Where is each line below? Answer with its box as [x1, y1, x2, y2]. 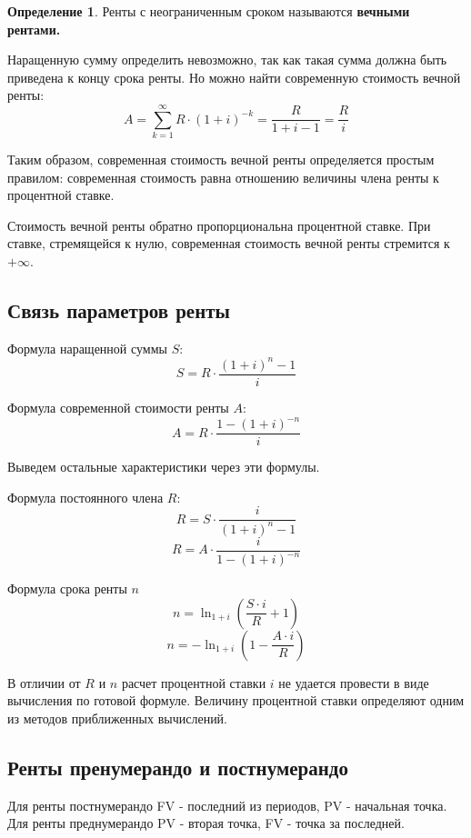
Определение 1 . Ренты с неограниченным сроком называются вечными [7, 2, 410, 20]
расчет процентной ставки [121, 673, 266, 692]
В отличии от [7, 673, 81, 692]
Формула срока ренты [7, 579, 127, 598]
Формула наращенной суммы [7, 338, 167, 357]
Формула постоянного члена [7, 487, 164, 506]
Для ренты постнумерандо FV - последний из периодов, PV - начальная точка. [7, 795, 447, 814]
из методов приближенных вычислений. [7, 708, 228, 727]
